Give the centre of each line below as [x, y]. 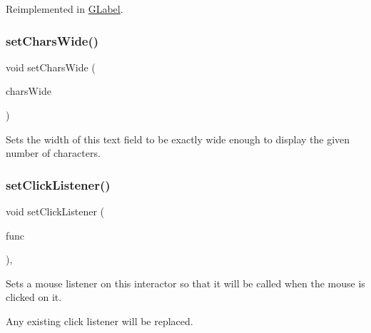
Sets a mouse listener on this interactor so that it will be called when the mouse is [185, 283]
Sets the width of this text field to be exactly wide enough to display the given [178, 139]
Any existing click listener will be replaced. [100, 321]
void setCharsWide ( [51, 67]
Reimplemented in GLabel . [65, 9]
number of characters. [53, 153]
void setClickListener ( [55, 211]
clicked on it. [34, 297]
